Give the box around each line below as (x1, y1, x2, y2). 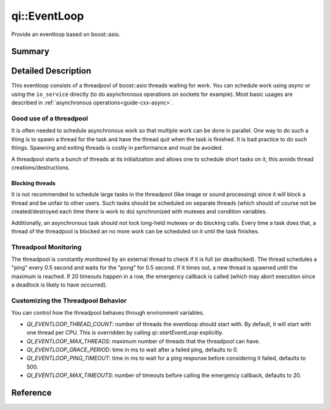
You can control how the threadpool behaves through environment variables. (11, 309, 205, 317)
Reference (11, 387, 52, 398)
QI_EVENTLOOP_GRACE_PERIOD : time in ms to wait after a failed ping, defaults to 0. (26, 346, 238, 353)
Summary (11, 46, 50, 57)
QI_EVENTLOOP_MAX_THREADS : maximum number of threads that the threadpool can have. (26, 337, 260, 345)
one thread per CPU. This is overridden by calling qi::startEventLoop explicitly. (26, 329, 224, 336)
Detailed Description (11, 66, 92, 76)
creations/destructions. (11, 164, 70, 171)
